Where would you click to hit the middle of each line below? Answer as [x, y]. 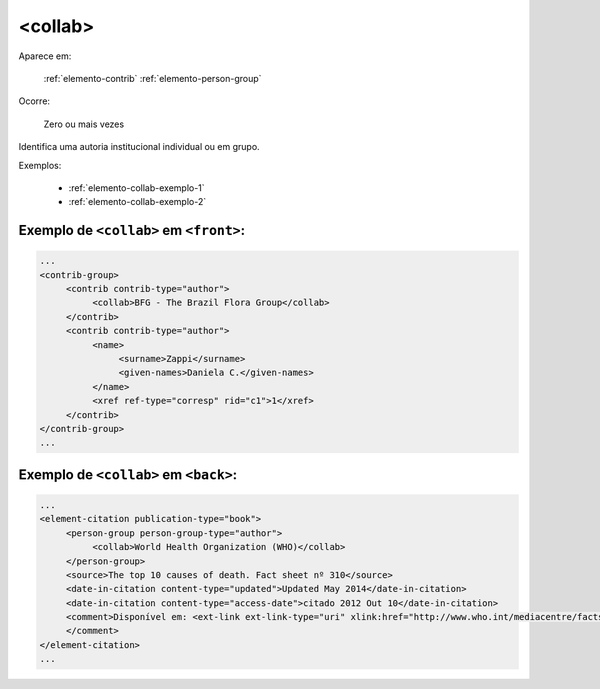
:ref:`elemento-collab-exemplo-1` [136, 187]
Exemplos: [40, 165]
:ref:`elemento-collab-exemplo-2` [137, 202]
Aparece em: [45, 56]
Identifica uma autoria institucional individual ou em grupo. [139, 147]
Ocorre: [34, 101]
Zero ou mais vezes [84, 124]
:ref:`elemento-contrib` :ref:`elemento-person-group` [152, 78]
